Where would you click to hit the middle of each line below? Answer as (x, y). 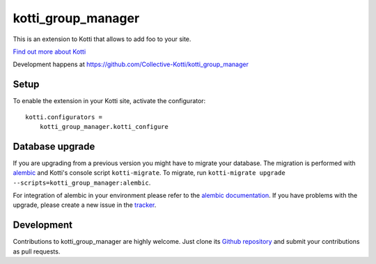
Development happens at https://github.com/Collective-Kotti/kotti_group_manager (131, 64)
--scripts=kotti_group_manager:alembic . (82, 183)
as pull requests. (37, 251)
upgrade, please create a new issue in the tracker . (85, 205)
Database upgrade (54, 146)
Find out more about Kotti (49, 52)
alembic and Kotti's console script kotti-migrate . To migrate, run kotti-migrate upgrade (149, 173)
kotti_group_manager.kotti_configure (104, 127)
